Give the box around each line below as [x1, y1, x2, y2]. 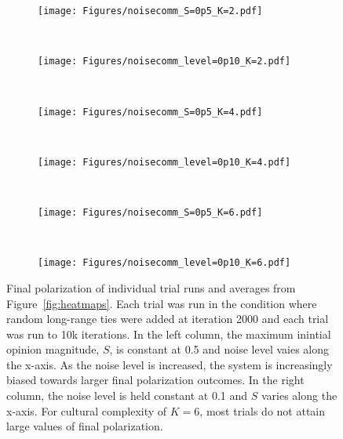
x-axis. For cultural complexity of [6, 402, 167, 419]
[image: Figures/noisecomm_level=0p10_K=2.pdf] [38, 56, 291, 67]
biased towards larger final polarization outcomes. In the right [6, 372, 305, 388]
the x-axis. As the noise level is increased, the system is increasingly [6, 356, 333, 372]
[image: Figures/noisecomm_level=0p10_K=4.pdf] [38, 156, 291, 168]
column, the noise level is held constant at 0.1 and [6, 387, 248, 404]
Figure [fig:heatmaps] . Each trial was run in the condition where [6, 295, 317, 311]
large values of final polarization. [6, 418, 163, 434]
